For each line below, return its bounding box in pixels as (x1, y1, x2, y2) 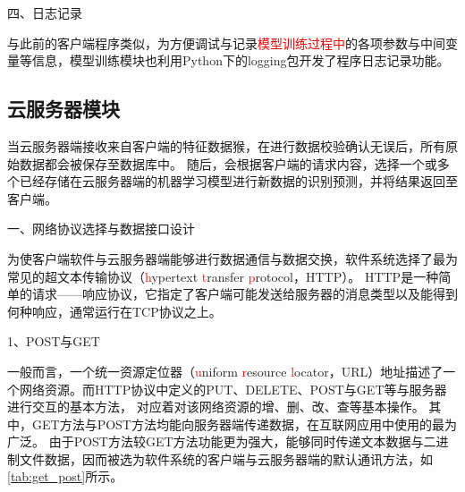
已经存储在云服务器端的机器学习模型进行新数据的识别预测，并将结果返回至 (19, 172, 458, 191)
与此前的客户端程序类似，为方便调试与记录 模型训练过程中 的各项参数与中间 (7, 33, 445, 52)
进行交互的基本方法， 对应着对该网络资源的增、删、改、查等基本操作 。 (7, 397, 425, 416)
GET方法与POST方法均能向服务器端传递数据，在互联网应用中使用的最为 (31, 414, 457, 433)
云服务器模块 (7, 95, 120, 123)
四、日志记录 (7, 4, 82, 21)
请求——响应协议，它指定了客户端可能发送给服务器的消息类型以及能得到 (31, 284, 458, 303)
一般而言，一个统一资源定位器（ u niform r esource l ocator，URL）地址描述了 (7, 361, 444, 380)
